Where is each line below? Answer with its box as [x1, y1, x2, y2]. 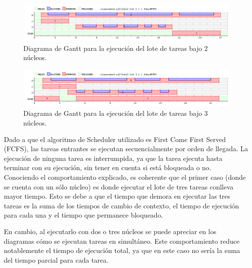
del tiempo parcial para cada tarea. [4, 254, 109, 265]
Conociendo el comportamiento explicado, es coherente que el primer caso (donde [4, 172, 246, 182]
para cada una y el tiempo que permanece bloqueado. [4, 210, 163, 220]
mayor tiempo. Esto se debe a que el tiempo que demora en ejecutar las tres [4, 191, 231, 201]
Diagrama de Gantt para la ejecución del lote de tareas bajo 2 [23, 43, 208, 53]
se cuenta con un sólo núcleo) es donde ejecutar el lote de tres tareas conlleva [4, 181, 234, 191]
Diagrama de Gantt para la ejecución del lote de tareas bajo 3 [23, 108, 208, 118]
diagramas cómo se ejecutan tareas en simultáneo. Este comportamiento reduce [4, 236, 240, 246]
